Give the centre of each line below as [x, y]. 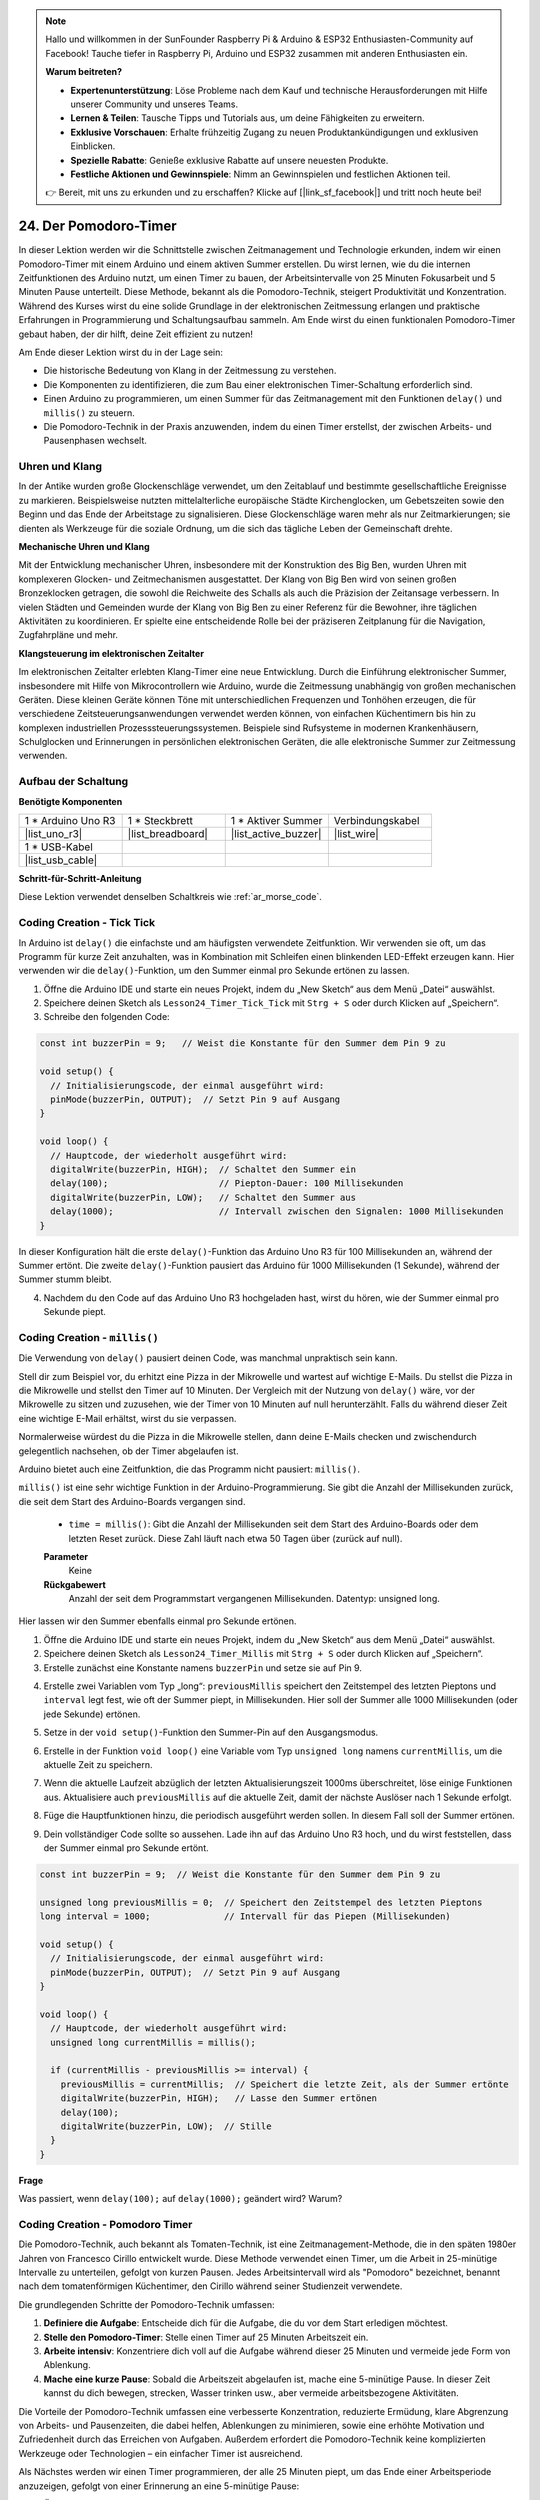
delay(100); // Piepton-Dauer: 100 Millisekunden [227, 1183]
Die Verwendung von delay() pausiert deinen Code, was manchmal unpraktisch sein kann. [208, 1358]
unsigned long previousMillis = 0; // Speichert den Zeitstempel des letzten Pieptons [261, 1902]
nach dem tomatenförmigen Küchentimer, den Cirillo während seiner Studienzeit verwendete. [210, 2286]
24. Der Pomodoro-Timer [97, 226]
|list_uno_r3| [53, 833]
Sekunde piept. [75, 1312]
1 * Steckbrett [160, 820]
